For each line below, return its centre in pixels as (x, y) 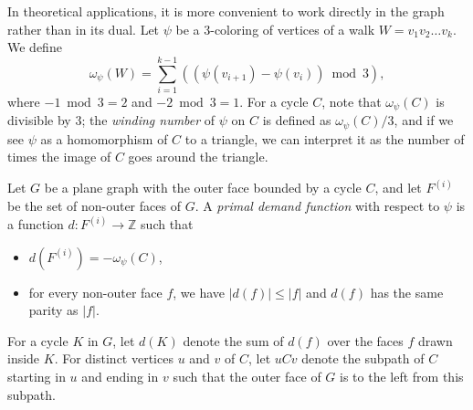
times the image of (59, 157)
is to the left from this (402, 377)
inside (24, 358)
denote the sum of (233, 340)
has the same (407, 292)
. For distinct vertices (114, 358)
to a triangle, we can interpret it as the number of (325, 138)
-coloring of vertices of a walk (293, 29)
